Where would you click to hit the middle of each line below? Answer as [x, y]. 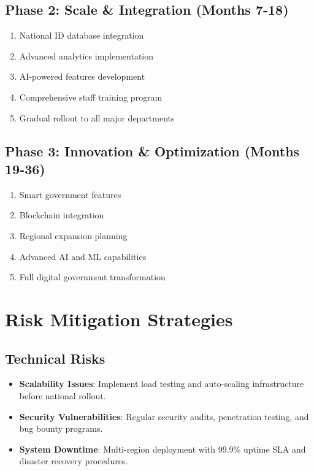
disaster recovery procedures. [74, 461]
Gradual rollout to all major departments [97, 117]
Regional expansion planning [73, 235]
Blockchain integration [62, 215]
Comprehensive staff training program [91, 97]
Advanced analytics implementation [86, 56]
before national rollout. [63, 395]
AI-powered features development [82, 76]
